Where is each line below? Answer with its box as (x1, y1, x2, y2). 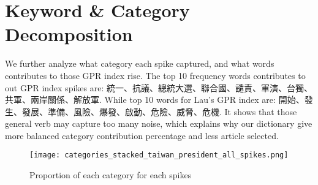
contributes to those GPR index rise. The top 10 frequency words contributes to (5, 69, 306, 81)
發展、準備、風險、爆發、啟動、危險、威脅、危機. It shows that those (21, 105, 297, 118)
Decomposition (5, 21, 133, 47)
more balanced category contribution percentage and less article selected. (5, 129, 279, 142)
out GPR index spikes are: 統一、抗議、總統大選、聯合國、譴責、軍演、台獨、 (5, 81, 312, 94)
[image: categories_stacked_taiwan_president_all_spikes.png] (29, 151, 289, 160)
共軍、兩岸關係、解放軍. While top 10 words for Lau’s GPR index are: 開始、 (5, 93, 305, 106)
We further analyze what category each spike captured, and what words (5, 57, 274, 70)
